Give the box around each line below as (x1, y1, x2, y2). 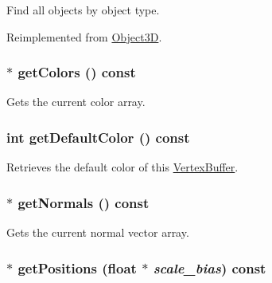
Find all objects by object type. (6, 2, 160, 18)
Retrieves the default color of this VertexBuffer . (6, 159, 239, 175)
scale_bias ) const (153, 257, 266, 277)
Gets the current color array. (6, 93, 146, 110)
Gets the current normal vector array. (6, 224, 189, 241)
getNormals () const (17, 192, 150, 212)
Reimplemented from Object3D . (6, 28, 162, 45)
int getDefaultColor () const (6, 127, 190, 147)
